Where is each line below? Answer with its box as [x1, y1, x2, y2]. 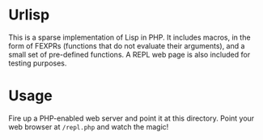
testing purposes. [8, 58, 67, 68]
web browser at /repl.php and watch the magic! [8, 121, 169, 131]
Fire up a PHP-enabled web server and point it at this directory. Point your [8, 113, 255, 123]
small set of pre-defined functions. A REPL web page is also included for [8, 49, 251, 59]
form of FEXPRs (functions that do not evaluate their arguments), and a [8, 40, 245, 50]
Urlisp [8, 6, 50, 24]
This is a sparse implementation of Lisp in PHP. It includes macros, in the [8, 32, 251, 42]
